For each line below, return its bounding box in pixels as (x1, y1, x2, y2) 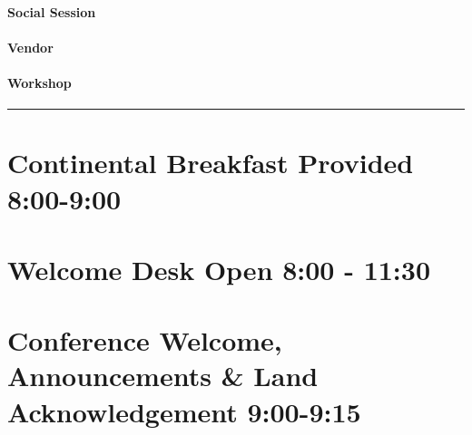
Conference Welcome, (7, 322, 282, 359)
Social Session (7, 2, 96, 21)
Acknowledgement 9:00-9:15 (7, 392, 361, 430)
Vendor (7, 37, 54, 56)
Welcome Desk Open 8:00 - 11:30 (7, 250, 430, 287)
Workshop (7, 72, 72, 92)
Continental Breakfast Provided (7, 144, 414, 181)
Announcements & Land (7, 357, 319, 394)
